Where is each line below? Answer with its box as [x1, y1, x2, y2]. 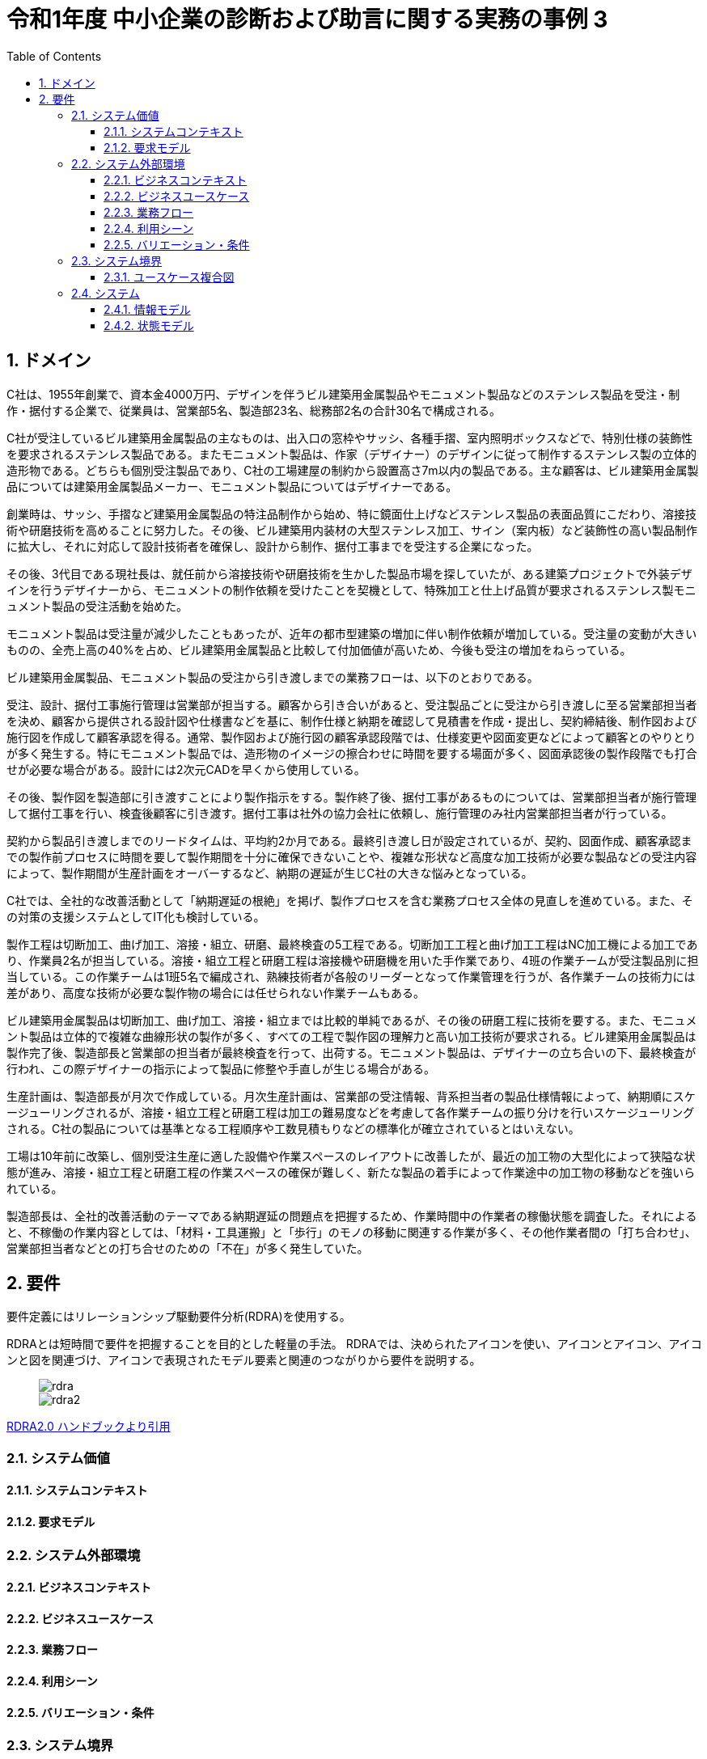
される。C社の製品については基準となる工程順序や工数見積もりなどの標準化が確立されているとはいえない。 [6, 1121, 580, 1135]
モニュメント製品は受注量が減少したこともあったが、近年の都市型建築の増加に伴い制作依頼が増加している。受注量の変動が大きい [6, 626, 697, 641]
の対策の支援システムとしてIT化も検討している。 [6, 909, 265, 924]
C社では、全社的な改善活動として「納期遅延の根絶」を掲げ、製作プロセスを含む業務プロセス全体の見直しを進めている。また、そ [6, 893, 693, 907]
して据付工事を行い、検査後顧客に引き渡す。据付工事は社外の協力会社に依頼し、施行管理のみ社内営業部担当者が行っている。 [6, 806, 673, 820]
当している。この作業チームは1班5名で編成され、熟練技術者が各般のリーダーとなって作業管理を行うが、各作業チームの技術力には [6, 969, 696, 983]
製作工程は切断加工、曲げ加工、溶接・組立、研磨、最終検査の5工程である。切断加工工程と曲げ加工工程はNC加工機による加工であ [6, 937, 698, 951]
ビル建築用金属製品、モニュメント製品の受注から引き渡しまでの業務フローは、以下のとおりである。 [6, 670, 539, 684]
